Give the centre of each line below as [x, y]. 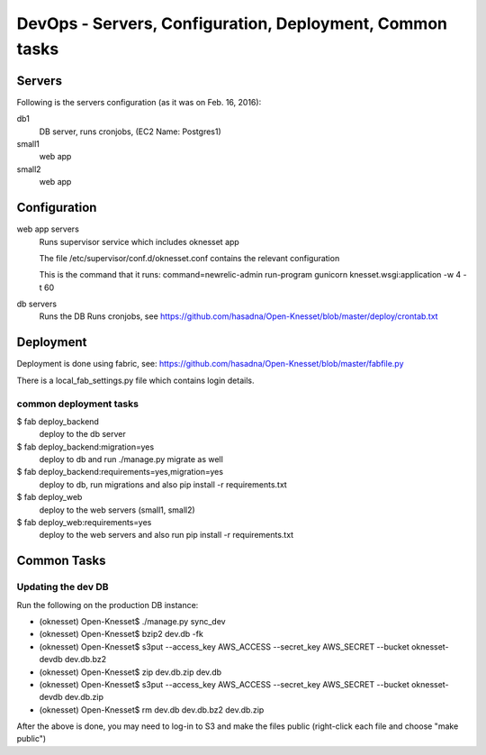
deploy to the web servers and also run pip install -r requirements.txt [166, 535]
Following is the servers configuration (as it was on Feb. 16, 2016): [139, 102]
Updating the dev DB [63, 587]
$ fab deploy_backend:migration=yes [85, 447]
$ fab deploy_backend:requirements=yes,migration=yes [120, 472]
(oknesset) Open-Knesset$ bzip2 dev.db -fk [121, 634]
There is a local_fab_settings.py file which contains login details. [135, 380]
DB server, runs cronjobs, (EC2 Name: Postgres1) [130, 132]
